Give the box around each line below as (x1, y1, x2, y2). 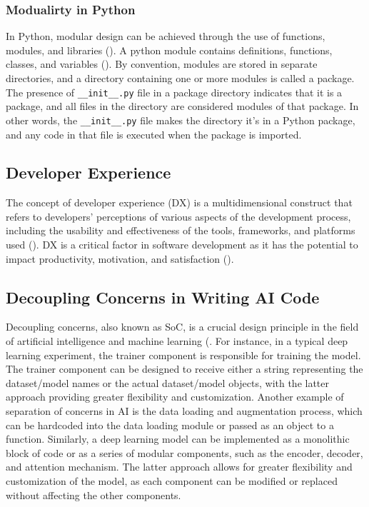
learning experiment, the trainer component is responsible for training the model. (6, 347, 361, 362)
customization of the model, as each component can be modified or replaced (6, 473, 338, 488)
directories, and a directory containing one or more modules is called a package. (6, 71, 355, 85)
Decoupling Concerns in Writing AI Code (6, 286, 320, 308)
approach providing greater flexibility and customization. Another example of (6, 389, 344, 404)
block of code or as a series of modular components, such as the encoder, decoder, (6, 445, 363, 460)
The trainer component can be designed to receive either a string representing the (6, 361, 363, 376)
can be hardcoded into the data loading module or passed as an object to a (6, 417, 334, 432)
